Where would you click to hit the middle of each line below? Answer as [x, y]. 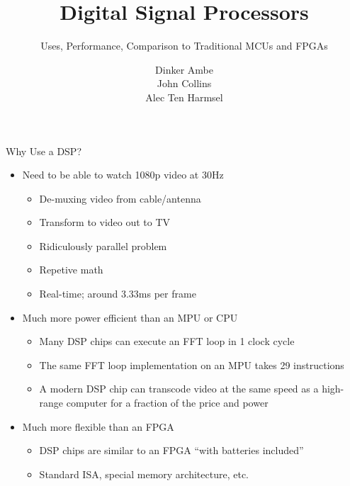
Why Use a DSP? [44, 151]
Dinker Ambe [184, 69]
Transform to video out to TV [105, 222]
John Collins [184, 83]
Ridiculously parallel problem [103, 245]
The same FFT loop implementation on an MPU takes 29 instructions [192, 364]
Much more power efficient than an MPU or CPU [130, 317]
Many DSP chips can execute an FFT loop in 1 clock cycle [167, 341]
